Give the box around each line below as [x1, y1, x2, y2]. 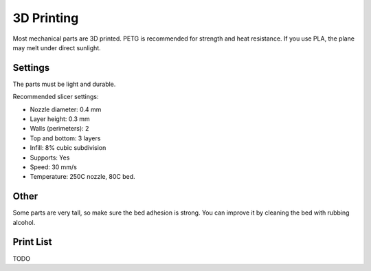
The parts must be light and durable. [12, 80, 116, 88]
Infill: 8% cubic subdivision [30, 144, 106, 152]
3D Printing [12, 10, 79, 25]
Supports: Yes [30, 153, 70, 162]
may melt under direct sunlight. [12, 43, 101, 52]
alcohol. [12, 218, 36, 226]
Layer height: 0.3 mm [30, 115, 91, 123]
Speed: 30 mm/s [30, 162, 77, 171]
